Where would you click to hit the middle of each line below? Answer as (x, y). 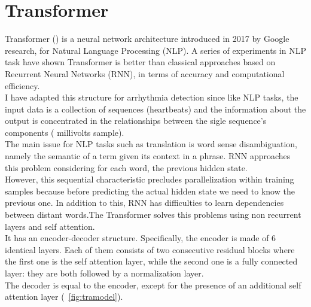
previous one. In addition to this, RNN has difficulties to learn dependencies (144, 203)
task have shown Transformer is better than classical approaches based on (140, 62)
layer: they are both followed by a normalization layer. (104, 273)
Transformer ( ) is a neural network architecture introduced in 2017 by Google (147, 39)
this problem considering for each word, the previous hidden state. (126, 167)
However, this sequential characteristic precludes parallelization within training (150, 179)
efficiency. (22, 85)
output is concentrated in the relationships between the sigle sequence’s (136, 121)
